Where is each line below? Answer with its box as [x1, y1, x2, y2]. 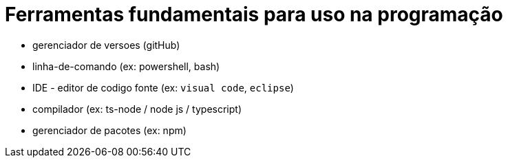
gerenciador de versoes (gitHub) [32, 39, 180, 51]
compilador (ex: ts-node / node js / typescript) [32, 102, 242, 115]
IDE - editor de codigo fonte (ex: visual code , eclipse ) [32, 81, 294, 94]
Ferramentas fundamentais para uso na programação [5, 3, 503, 26]
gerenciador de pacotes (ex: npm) [32, 124, 187, 136]
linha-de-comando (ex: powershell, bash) [32, 60, 220, 72]
